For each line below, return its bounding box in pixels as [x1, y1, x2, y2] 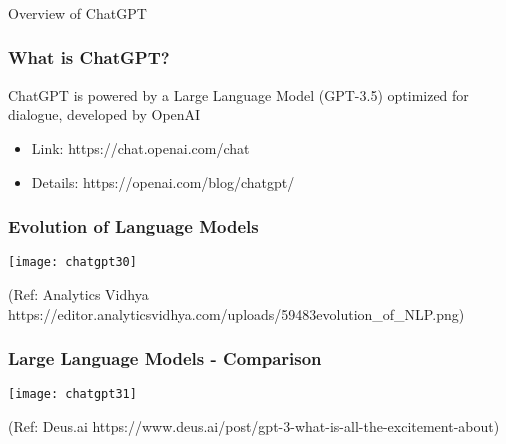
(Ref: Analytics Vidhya [8, 283, 149, 304]
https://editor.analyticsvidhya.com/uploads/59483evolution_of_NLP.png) [8, 303, 465, 324]
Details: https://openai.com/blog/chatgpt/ [31, 171, 295, 192]
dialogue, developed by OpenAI [8, 104, 201, 125]
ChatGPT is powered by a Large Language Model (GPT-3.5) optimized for [8, 84, 469, 105]
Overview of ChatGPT [8, 2, 147, 23]
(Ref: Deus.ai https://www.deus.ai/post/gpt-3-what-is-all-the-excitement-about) [8, 416, 500, 437]
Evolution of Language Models [8, 214, 259, 239]
